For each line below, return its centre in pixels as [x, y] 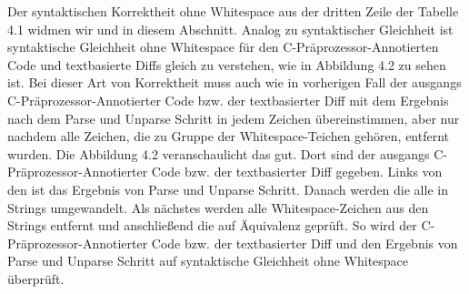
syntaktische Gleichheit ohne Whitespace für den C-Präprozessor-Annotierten [223, 47]
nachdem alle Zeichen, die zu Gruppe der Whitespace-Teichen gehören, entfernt [229, 136]
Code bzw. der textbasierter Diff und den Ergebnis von [304, 243]
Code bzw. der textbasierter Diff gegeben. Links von [297, 172]
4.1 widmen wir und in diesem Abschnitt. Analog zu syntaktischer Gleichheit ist [230, 29]
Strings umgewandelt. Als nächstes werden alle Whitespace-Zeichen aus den [218, 207]
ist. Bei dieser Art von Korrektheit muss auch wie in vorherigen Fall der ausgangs [234, 82]
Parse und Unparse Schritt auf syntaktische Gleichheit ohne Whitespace [208, 261]
